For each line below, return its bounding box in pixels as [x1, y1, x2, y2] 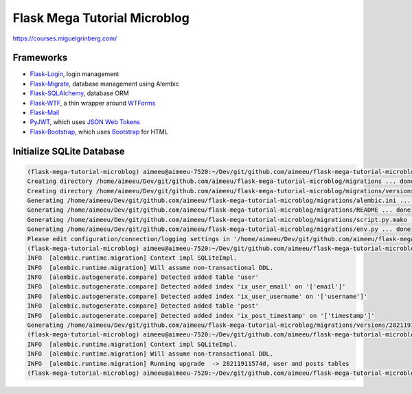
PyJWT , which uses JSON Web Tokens [30, 118, 141, 126]
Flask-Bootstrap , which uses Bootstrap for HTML [30, 127, 168, 136]
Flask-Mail [30, 108, 60, 116]
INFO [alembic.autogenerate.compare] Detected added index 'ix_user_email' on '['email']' [27, 283, 346, 291]
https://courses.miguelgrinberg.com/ [12, 34, 117, 42]
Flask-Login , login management [30, 70, 119, 78]
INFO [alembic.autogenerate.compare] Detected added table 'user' [27, 273, 260, 281]
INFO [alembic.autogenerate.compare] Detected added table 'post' [27, 302, 260, 310]
